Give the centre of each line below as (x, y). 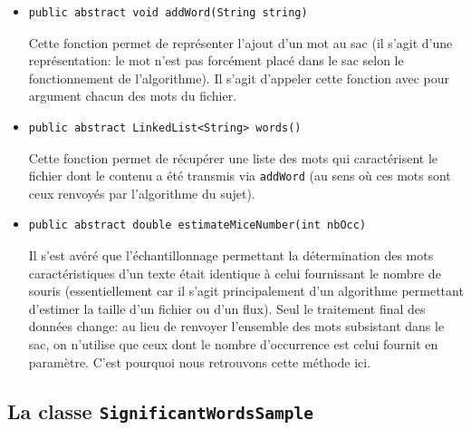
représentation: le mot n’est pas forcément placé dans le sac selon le (216, 60)
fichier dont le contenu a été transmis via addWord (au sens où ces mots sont (240, 176)
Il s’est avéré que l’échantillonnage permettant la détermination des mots (231, 255)
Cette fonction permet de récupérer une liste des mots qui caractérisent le (233, 157)
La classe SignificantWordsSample (161, 410)
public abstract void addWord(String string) (168, 13)
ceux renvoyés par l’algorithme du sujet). (142, 193)
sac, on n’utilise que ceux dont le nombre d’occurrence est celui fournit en (233, 343)
